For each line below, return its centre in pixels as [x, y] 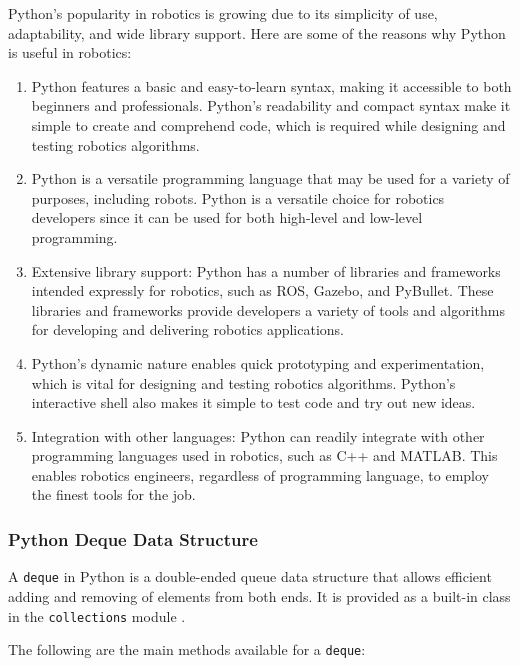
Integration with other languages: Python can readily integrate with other [258, 435]
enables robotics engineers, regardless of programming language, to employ [260, 474]
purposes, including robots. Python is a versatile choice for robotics [238, 197]
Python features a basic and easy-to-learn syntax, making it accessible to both [271, 85]
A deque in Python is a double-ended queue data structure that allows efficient [250, 576]
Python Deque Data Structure [133, 538]
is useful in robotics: [70, 52]
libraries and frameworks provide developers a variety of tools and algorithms [268, 309]
